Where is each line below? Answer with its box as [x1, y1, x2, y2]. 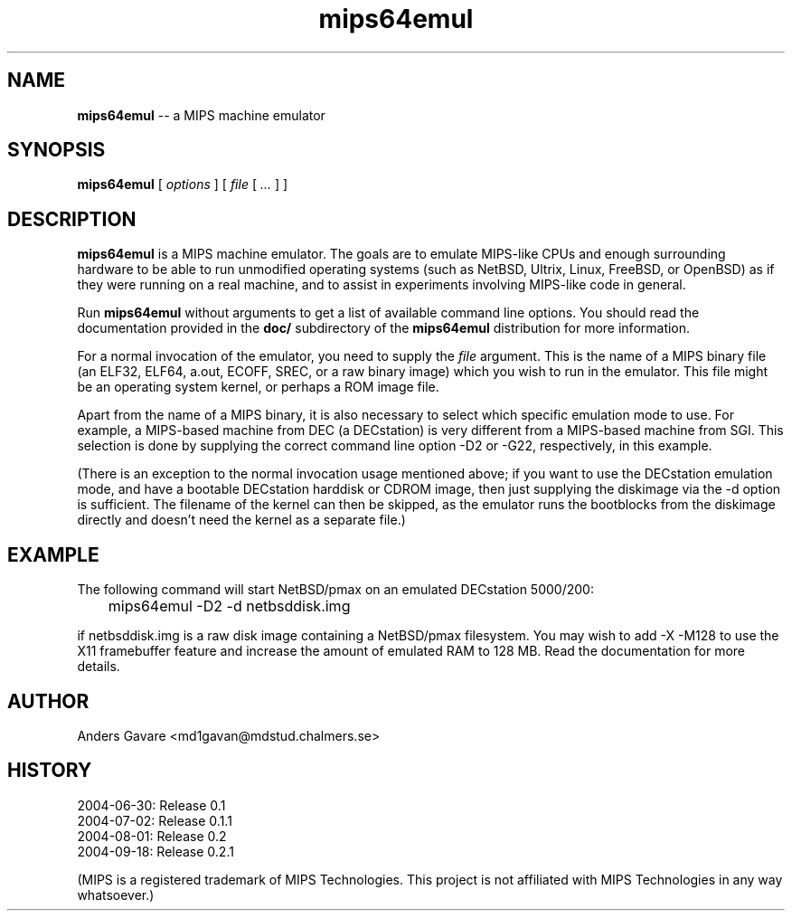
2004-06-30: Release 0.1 [77, 797, 226, 813]
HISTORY [7, 759, 92, 782]
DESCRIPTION [7, 207, 137, 231]
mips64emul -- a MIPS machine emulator [77, 107, 325, 123]
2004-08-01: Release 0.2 [77, 828, 227, 844]
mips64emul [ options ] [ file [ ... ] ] [77, 176, 288, 193]
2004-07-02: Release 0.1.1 [77, 812, 232, 828]
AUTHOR [7, 689, 90, 713]
